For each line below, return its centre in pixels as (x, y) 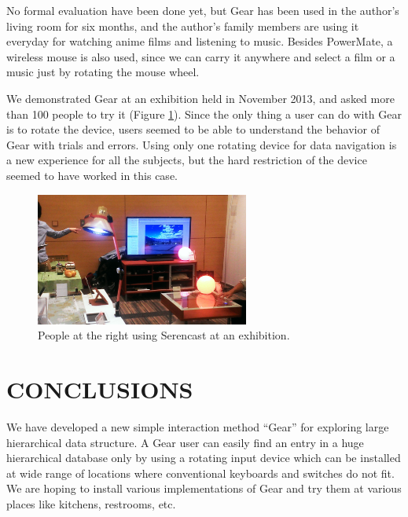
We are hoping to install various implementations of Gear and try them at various (204, 488)
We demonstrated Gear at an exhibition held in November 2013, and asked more (200, 98)
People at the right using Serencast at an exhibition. (164, 335)
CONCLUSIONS (100, 389)
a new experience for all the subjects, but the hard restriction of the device (187, 160)
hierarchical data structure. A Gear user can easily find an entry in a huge (185, 442)
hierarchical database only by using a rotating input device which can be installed (204, 458)
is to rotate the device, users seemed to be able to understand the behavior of (193, 129)
